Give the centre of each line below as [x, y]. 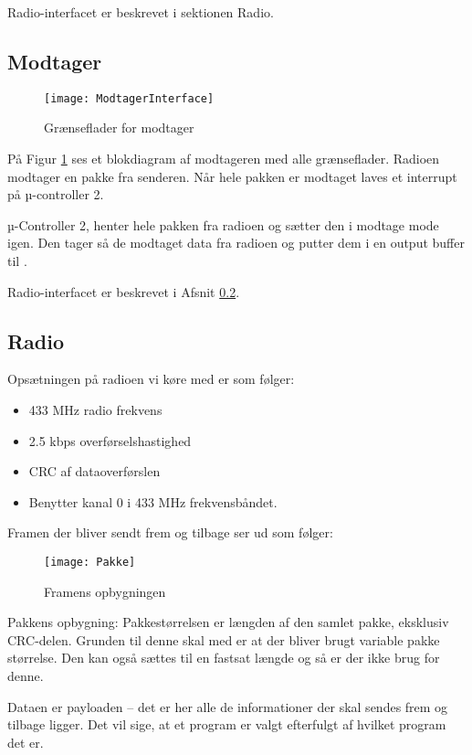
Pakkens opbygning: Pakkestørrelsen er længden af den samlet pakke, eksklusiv [228, 622]
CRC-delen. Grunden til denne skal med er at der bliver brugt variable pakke [224, 639]
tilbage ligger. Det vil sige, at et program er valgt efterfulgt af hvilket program [227, 724]
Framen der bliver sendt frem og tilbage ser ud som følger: [170, 532]
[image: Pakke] [90, 562]
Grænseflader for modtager [119, 128]
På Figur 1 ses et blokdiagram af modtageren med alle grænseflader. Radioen [224, 159]
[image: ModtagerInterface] [129, 98]
